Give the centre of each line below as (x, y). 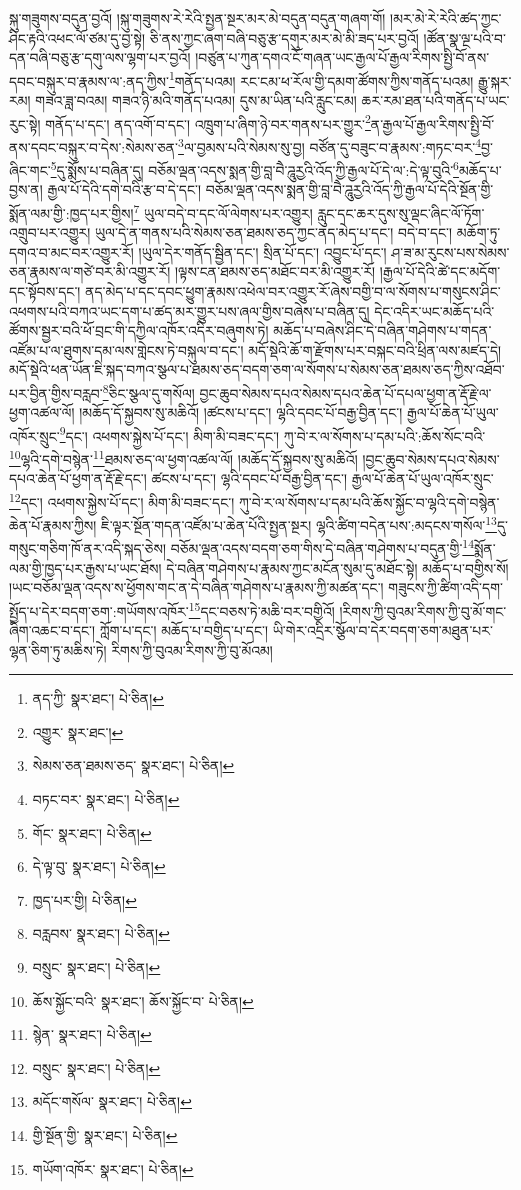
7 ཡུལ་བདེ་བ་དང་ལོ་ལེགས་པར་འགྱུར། (223, 211)
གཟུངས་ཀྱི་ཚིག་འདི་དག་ (445, 587)
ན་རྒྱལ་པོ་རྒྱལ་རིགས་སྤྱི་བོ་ (432, 123)
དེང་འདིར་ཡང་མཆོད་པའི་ (434, 310)
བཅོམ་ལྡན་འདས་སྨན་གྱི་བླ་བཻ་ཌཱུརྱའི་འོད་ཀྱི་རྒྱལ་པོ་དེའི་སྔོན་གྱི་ (349, 189)
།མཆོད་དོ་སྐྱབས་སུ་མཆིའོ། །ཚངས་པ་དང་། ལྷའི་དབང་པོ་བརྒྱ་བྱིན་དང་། (241, 412)
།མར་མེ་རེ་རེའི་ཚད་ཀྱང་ (446, 18)
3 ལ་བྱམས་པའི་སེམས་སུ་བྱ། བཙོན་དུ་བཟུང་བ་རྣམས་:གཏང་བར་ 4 (330, 145)
